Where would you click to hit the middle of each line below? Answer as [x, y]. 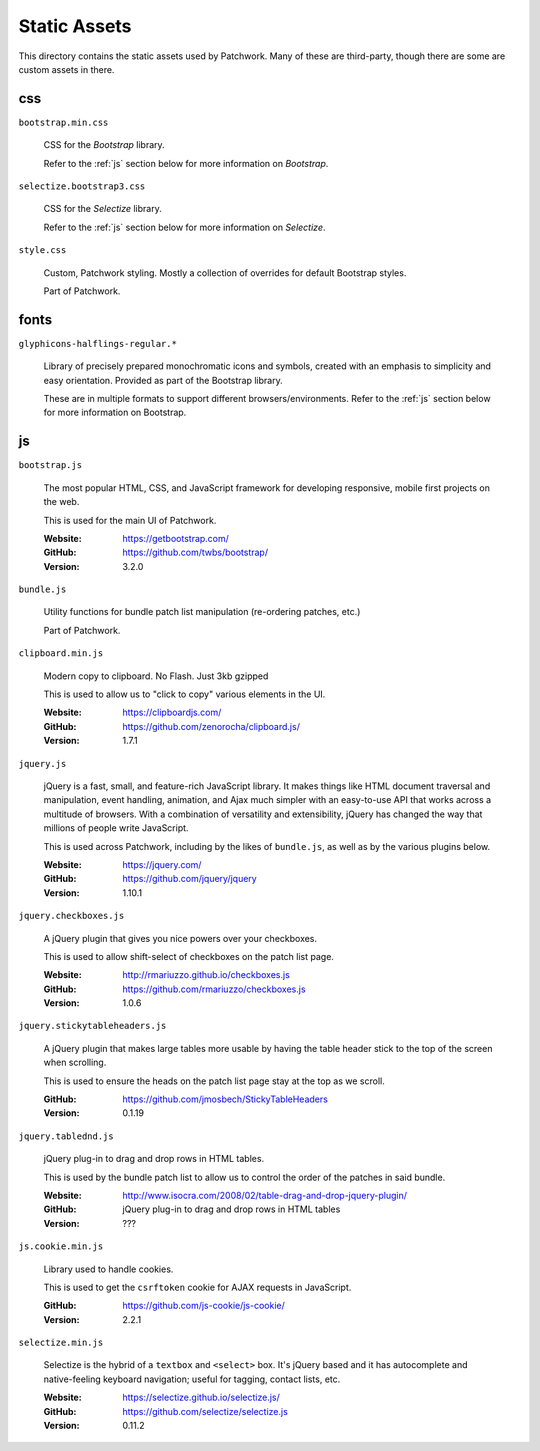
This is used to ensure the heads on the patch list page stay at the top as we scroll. [214, 1081]
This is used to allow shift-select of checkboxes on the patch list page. [189, 956]
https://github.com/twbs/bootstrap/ [195, 552]
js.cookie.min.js [61, 1246]
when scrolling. [75, 1062]
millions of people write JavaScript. [116, 828]
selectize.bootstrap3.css [82, 186]
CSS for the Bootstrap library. [104, 145]
